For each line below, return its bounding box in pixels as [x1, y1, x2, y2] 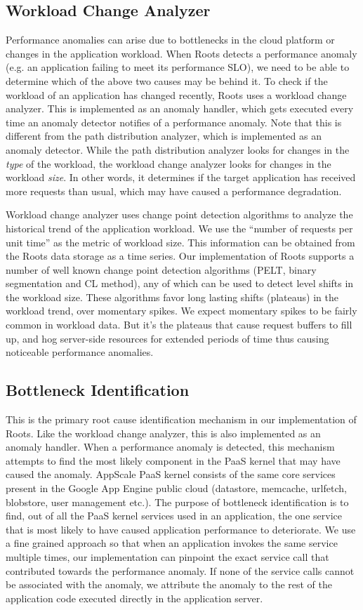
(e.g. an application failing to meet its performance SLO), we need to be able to [6, 60, 350, 74]
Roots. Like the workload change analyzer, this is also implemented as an [6, 425, 321, 440]
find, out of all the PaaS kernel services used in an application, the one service [6, 508, 342, 523]
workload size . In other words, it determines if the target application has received [6, 170, 356, 185]
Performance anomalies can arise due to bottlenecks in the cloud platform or [6, 32, 335, 47]
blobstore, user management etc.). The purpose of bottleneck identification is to [6, 494, 349, 509]
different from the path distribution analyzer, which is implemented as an [6, 128, 322, 143]
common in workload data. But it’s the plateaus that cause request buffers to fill [6, 317, 352, 332]
